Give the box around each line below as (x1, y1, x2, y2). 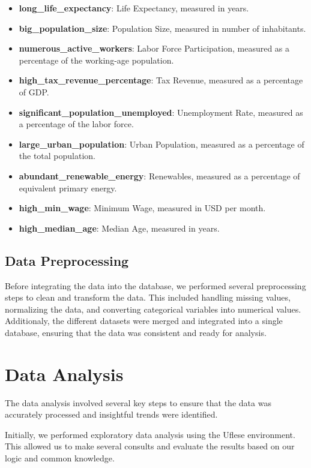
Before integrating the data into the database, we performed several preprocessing (5, 279, 306, 292)
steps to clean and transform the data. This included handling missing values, (5, 291, 291, 304)
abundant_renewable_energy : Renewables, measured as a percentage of (19, 169, 300, 182)
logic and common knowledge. (5, 451, 115, 464)
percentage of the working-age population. (19, 53, 174, 66)
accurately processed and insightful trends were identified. (5, 408, 218, 421)
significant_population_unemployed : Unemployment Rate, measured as (19, 106, 303, 118)
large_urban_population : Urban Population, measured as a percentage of (19, 137, 304, 150)
